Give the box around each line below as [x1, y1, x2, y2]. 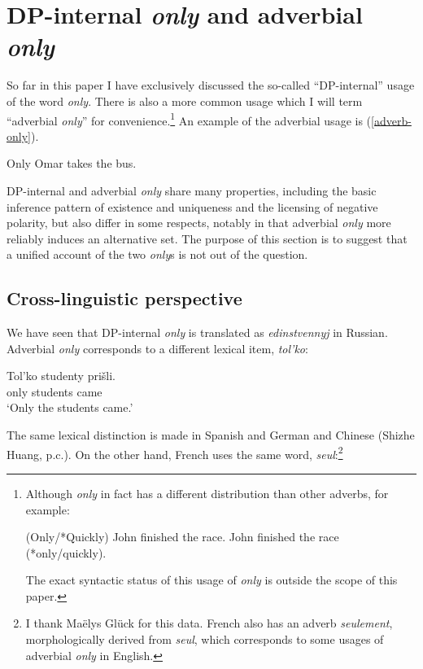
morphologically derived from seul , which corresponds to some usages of [25, 631, 384, 648]
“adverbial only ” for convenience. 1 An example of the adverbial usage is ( [7, 109, 372, 129]
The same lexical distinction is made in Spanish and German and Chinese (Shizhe [7, 426, 415, 444]
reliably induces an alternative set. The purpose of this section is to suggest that [7, 230, 408, 247]
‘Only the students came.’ [7, 399, 133, 416]
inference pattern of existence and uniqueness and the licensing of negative [7, 198, 378, 215]
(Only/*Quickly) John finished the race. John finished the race [25, 528, 339, 545]
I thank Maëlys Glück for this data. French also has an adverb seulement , [25, 614, 393, 632]
